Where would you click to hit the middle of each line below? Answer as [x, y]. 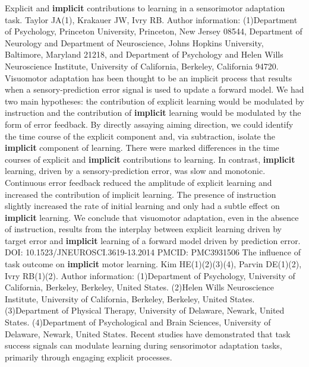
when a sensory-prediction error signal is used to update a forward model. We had [154, 89]
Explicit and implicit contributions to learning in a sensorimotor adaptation [145, 8]
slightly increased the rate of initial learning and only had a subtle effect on [142, 206]
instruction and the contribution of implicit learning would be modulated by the [153, 113]
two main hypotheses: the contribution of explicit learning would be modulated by [154, 101]
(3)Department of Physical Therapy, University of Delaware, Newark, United [145, 310]
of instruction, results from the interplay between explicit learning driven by [144, 229]
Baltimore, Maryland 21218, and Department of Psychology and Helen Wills [144, 54]
